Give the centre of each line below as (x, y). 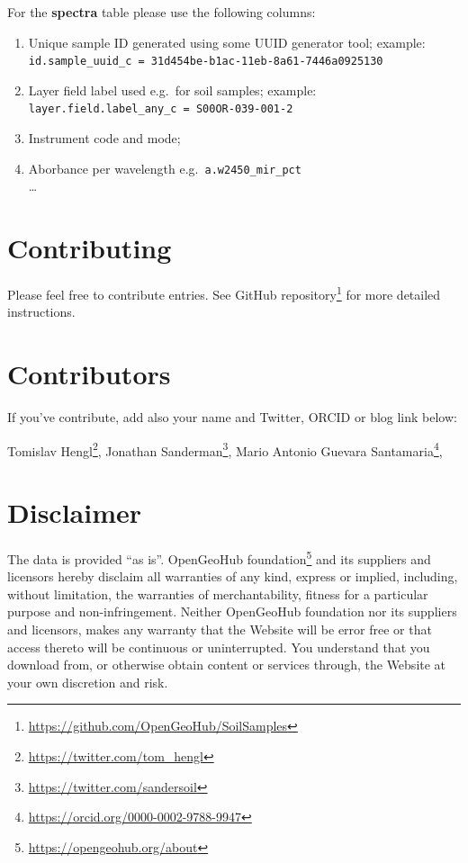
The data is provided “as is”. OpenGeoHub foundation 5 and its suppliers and (219, 557)
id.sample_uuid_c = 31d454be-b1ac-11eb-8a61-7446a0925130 (206, 62)
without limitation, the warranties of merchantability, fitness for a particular (218, 593)
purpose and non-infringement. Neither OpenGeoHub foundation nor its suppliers (232, 611)
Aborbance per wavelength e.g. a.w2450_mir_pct (165, 168)
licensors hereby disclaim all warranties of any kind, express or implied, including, (233, 576)
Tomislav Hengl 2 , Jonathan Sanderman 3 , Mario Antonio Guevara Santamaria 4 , (225, 449)
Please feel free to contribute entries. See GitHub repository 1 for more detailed (224, 293)
